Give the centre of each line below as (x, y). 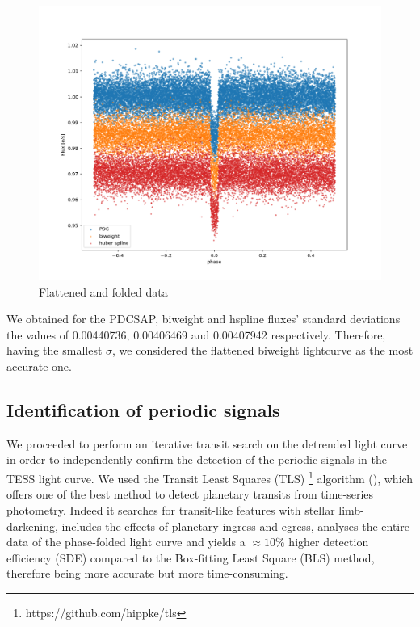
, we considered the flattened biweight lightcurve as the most (263, 350)
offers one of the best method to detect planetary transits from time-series (190, 494)
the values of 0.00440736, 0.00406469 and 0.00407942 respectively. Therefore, (196, 334)
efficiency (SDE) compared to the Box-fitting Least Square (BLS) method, (191, 557)
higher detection (329, 542)
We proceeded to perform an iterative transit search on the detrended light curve (207, 443)
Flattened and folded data (103, 291)
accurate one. (39, 366)
